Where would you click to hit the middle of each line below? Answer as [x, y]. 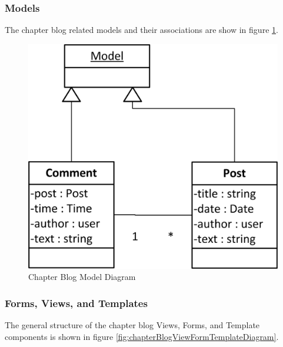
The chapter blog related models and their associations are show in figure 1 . [141, 30]
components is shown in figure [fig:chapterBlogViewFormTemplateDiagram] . [142, 336]
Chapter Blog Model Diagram [82, 277]
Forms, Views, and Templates [76, 303]
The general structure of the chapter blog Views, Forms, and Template [132, 324]
